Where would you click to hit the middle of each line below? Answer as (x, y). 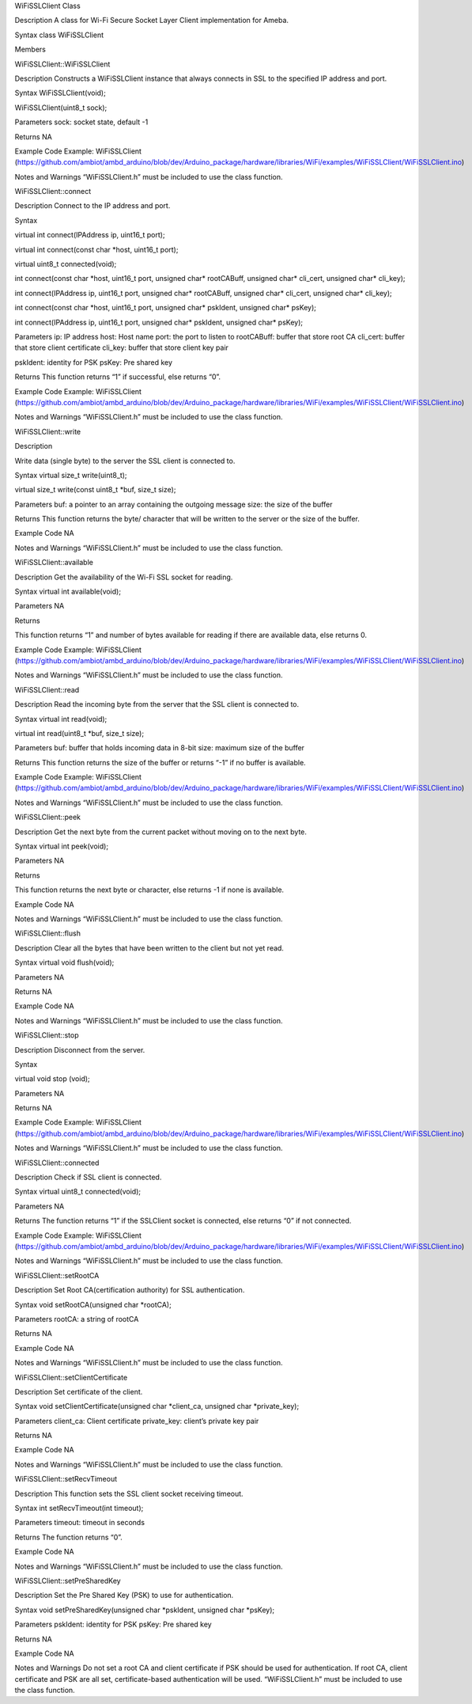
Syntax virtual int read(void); (61, 719)
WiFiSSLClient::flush (47, 933)
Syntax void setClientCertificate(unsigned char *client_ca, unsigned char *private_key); (157, 1406)
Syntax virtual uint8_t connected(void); (78, 1192)
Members (30, 49)
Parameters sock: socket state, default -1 (81, 122)
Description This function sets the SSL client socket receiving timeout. (129, 1493)
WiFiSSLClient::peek (47, 817)
